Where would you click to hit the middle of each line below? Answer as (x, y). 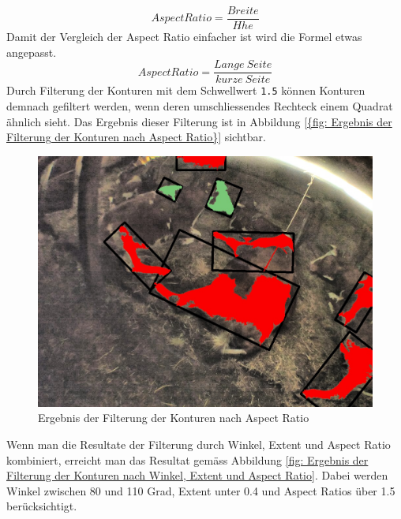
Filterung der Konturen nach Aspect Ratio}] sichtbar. (136, 137)
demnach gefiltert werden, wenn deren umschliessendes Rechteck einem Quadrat (200, 105)
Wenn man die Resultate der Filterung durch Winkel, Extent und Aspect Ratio (199, 444)
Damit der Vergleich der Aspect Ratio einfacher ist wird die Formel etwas (184, 37)
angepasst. (32, 52)
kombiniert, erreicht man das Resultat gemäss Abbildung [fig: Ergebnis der (187, 459)
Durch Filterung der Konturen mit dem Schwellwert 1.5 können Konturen (186, 90)
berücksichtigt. (42, 506)
